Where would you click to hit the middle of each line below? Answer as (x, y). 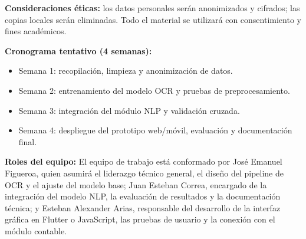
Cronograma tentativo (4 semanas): (78, 50)
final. (28, 141)
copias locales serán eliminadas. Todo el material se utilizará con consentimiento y (153, 19)
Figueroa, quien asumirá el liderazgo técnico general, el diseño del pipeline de (144, 173)
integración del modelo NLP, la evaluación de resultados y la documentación (143, 196)
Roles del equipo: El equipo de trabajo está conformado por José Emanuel (144, 161)
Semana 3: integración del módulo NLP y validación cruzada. (129, 110)
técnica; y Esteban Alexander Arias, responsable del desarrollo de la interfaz (143, 207)
